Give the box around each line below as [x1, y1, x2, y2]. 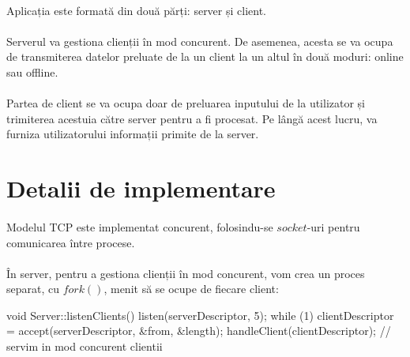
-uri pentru [307, 218, 360, 235]
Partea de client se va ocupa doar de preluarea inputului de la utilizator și [6, 95, 366, 111]
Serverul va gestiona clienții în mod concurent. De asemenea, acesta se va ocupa [6, 32, 393, 49]
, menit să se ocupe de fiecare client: [103, 280, 279, 297]
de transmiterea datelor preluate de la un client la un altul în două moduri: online [6, 48, 404, 65]
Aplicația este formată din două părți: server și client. [6, 2, 266, 18]
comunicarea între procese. [6, 234, 135, 250]
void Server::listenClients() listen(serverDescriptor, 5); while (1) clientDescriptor [6, 306, 394, 323]
